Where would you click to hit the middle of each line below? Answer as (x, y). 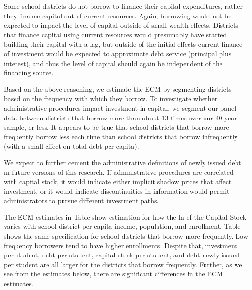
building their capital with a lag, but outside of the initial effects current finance (123, 44)
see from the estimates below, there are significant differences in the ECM (113, 274)
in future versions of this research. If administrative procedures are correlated (119, 172)
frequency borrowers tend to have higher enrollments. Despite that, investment (121, 245)
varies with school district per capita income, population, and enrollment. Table (122, 226)
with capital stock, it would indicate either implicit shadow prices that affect (118, 181)
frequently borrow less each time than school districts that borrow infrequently (121, 136)
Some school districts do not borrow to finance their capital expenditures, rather (123, 6)
